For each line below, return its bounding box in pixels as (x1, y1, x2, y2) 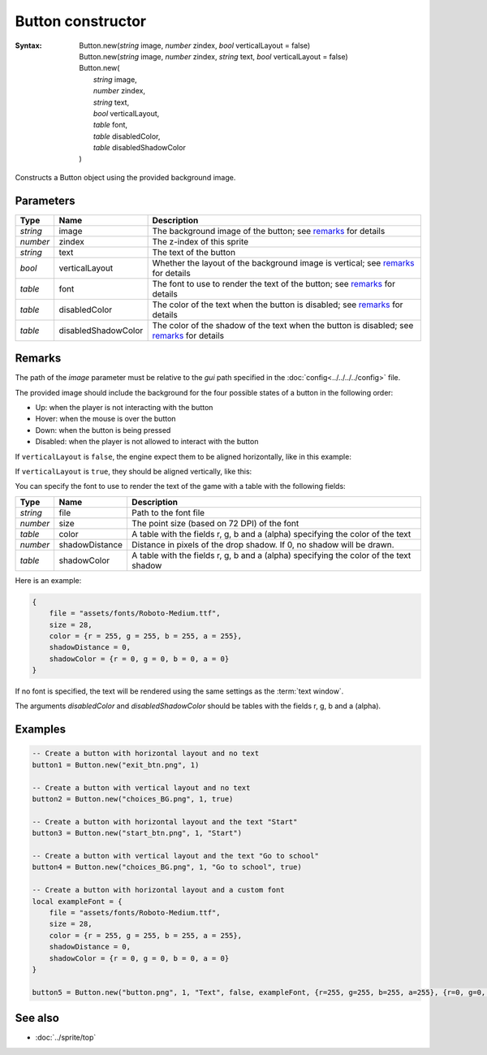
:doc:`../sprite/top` (35, 1032, 97, 1043)
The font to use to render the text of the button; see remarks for (152, 278, 395, 289)
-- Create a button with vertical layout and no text (32, 783, 251, 792)
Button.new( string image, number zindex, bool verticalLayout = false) (79, 41, 311, 50)
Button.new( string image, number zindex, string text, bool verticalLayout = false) (79, 51, 348, 61)
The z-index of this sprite (152, 236, 249, 247)
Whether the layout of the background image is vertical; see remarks (152, 257, 415, 268)
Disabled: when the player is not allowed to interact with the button (35, 437, 259, 447)
